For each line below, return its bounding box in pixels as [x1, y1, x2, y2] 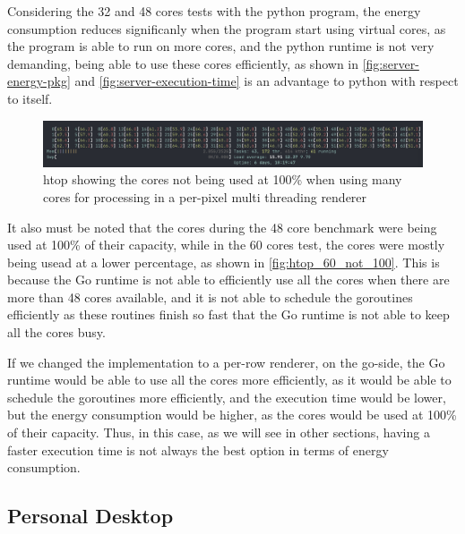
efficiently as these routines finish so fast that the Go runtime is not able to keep [7, 305, 450, 324]
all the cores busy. [7, 323, 106, 342]
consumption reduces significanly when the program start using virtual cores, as [7, 19, 446, 38]
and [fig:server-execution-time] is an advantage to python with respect [74, 72, 459, 90]
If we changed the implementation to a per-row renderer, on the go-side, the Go [7, 352, 445, 371]
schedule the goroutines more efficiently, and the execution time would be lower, [7, 387, 446, 406]
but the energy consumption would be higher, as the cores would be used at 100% [7, 405, 457, 424]
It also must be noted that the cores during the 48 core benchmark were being [7, 217, 437, 236]
